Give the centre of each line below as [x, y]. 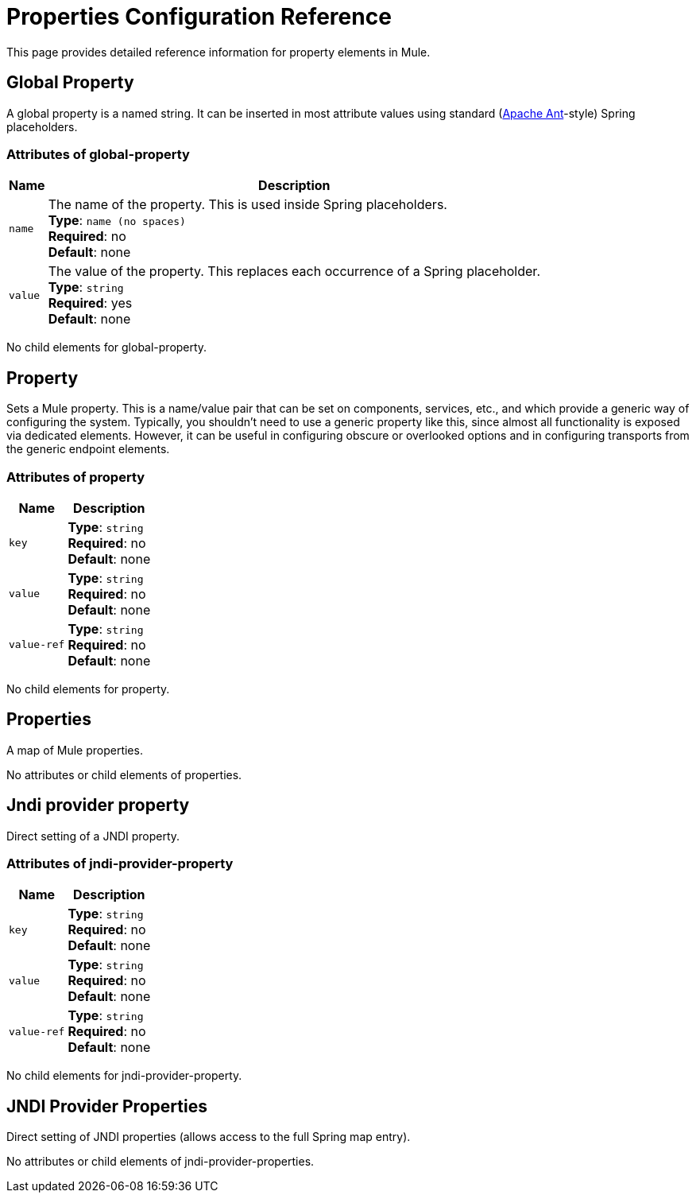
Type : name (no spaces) [117, 221]
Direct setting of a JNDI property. [93, 836]
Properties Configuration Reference [199, 17]
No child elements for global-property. [107, 347]
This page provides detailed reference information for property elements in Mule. [218, 52]
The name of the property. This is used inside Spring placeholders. [247, 205]
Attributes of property [76, 477]
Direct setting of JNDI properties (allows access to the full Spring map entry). [209, 1137]
